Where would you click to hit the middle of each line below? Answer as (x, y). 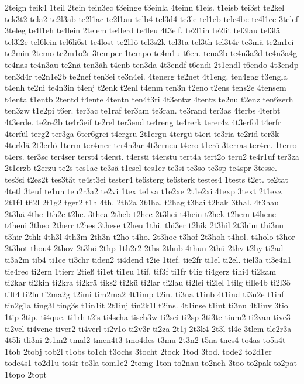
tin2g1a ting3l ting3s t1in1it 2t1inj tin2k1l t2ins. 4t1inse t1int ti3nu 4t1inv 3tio (146, 305)
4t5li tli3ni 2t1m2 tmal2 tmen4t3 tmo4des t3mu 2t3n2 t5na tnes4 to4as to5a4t (145, 340)
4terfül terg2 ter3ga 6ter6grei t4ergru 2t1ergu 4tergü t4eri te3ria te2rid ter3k (142, 133)
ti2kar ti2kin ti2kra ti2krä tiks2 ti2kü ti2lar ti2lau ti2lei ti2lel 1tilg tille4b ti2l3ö (148, 282)
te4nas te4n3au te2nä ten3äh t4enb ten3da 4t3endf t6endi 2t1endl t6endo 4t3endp (152, 64)
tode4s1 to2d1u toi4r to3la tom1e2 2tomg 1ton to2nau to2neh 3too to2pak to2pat (151, 363)
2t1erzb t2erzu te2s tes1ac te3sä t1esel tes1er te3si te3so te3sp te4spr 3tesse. (141, 168)
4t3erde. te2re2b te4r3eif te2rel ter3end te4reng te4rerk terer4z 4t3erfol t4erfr (143, 121)
